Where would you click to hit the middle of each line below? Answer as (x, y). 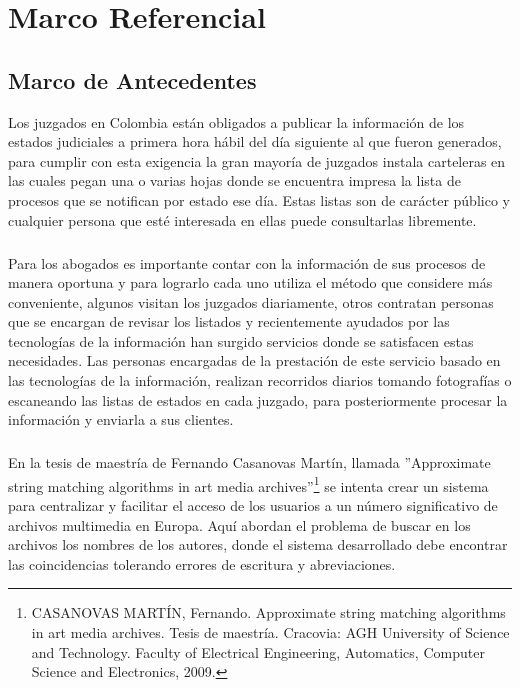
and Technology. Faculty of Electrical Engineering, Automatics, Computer (258, 651)
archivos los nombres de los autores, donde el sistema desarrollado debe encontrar (258, 544)
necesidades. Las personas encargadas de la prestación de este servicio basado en (254, 360)
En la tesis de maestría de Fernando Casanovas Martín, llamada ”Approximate (249, 462)
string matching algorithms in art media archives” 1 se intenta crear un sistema (248, 484)
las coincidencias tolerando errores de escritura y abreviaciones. (202, 563)
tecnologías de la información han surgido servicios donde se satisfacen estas (241, 340)
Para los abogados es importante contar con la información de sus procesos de (247, 262)
